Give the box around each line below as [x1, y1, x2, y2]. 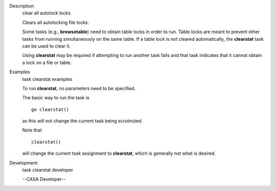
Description [9, 3, 34, 9]
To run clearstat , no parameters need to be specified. [22, 85, 135, 91]
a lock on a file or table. [22, 59, 72, 66]
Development [9, 159, 38, 166]
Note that [22, 127, 42, 133]
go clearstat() [31, 106, 70, 112]
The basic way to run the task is [22, 95, 89, 101]
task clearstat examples [22, 76, 73, 82]
